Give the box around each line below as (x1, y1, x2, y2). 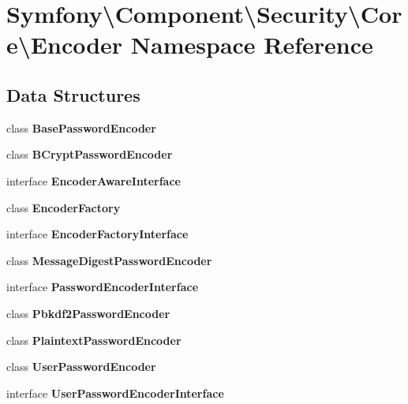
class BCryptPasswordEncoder (6, 146, 173, 163)
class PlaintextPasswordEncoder (6, 331, 182, 348)
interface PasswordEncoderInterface (6, 279, 199, 295)
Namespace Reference (130, 28, 373, 61)
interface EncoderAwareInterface (6, 172, 181, 189)
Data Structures (6, 82, 140, 107)
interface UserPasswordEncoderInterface (6, 384, 224, 401)
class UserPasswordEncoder (6, 358, 156, 375)
